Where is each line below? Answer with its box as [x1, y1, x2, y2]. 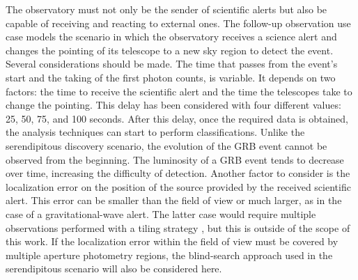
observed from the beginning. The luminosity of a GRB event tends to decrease [6, 152, 344, 166]
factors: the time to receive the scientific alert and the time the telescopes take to [6, 84, 352, 98]
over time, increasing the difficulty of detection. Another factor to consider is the [6, 166, 350, 180]
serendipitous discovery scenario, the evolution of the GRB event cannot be [6, 138, 327, 153]
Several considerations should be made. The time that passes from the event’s [6, 56, 338, 71]
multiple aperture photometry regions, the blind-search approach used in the [6, 247, 333, 262]
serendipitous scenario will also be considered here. [6, 261, 222, 276]
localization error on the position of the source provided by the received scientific [6, 179, 351, 194]
